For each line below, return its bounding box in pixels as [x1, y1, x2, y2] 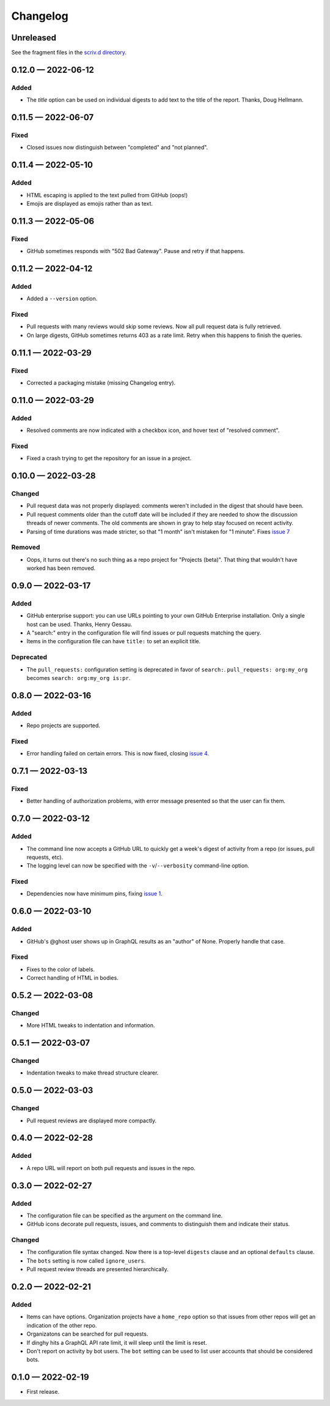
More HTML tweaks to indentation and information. [26, 1022, 155, 1029]
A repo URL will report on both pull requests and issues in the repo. [26, 1164, 196, 1171]
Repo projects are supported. [26, 722, 101, 729]
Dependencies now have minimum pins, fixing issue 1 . [26, 890, 163, 898]
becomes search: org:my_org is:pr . [26, 674, 131, 681]
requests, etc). [26, 853, 64, 861]
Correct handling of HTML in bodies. [26, 974, 119, 981]
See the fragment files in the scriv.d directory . [11, 49, 127, 56]
